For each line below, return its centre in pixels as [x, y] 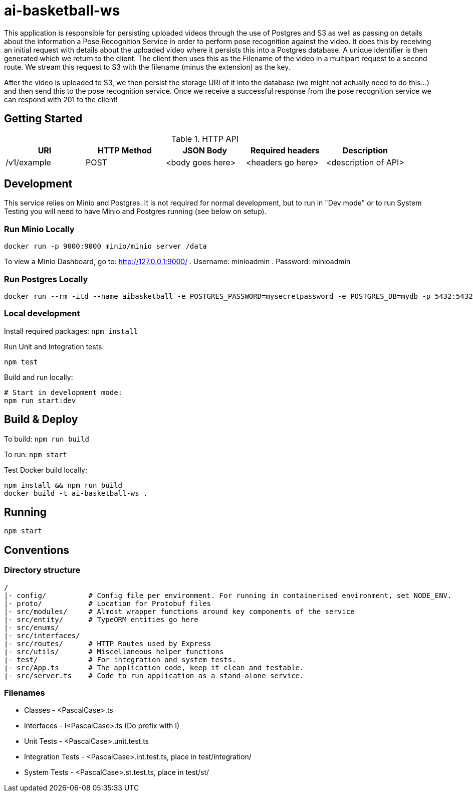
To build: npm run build [47, 439]
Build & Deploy [41, 420]
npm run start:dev [40, 400]
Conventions [37, 550]
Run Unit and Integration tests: [54, 346]
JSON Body [205, 150]
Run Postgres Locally [46, 279]
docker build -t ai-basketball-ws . [76, 493]
